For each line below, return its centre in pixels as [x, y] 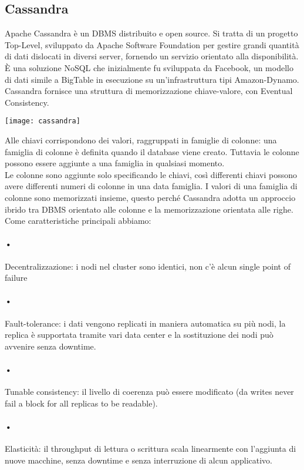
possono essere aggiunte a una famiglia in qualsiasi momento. [115, 163]
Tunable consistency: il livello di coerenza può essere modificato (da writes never [149, 392]
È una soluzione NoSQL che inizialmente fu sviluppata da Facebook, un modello [149, 67]
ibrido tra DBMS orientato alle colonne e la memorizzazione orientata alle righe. [149, 209]
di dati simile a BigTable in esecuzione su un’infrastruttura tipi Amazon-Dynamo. [152, 79]
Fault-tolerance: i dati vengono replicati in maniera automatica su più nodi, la [145, 323]
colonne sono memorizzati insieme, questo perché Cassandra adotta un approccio [150, 197]
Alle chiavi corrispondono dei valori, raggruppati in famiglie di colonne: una [141, 140]
